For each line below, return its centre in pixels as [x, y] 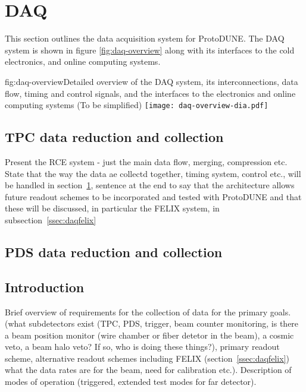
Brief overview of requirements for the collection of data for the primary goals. [148, 312]
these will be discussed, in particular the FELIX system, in [112, 208]
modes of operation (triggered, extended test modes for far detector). [131, 382]
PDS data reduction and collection [114, 252]
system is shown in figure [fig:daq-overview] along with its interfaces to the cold [150, 50]
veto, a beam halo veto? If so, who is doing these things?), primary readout [142, 347]
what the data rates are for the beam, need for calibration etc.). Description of [148, 370]
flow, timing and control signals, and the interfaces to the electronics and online [150, 93]
